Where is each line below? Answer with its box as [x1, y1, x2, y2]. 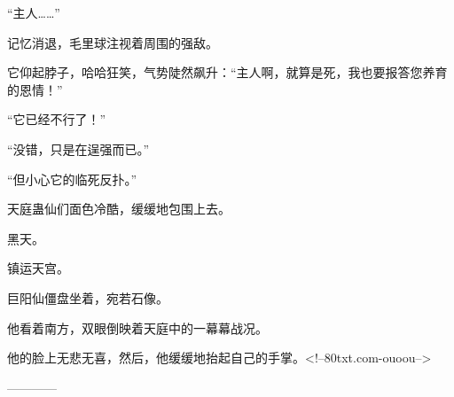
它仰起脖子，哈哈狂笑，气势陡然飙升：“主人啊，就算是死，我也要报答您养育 [7, 63, 448, 82]
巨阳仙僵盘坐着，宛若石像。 [7, 288, 168, 307]
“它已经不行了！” [7, 110, 106, 128]
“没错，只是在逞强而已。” [7, 139, 150, 158]
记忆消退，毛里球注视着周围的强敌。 [7, 33, 218, 51]
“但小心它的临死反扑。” [7, 169, 137, 188]
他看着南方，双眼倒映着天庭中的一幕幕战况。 [7, 318, 268, 337]
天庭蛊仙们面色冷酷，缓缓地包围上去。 [7, 199, 231, 218]
